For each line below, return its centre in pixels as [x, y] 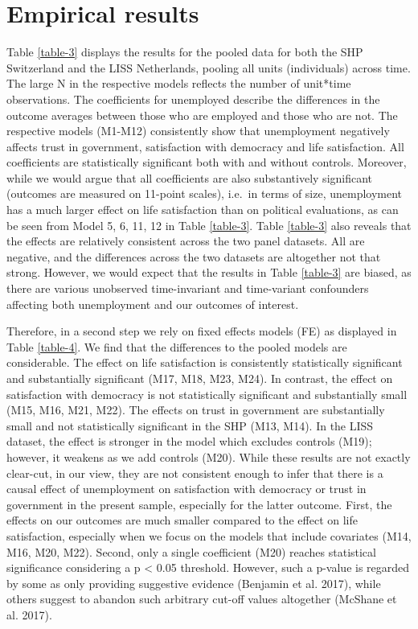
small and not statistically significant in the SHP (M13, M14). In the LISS [190, 425]
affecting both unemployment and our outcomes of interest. [153, 304]
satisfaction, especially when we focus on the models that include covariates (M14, [209, 535]
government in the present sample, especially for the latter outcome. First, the [199, 504]
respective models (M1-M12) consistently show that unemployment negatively [198, 131]
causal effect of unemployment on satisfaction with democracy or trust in [186, 489]
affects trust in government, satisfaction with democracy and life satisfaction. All [205, 146]
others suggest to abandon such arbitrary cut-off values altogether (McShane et [202, 599]
